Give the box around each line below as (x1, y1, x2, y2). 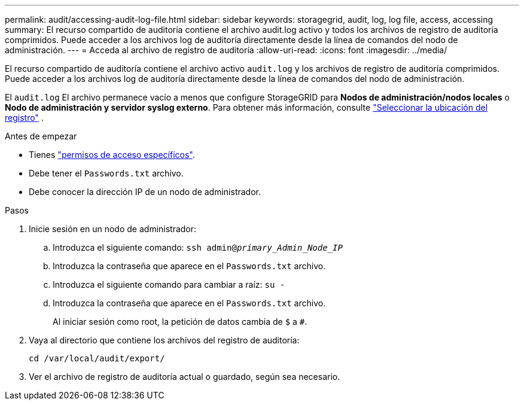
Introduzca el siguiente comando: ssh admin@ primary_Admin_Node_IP (53, 242, 343, 252)
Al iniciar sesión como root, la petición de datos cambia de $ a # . (53, 316, 307, 327)
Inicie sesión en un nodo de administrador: (29, 224, 197, 234)
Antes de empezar (5, 131, 77, 141)
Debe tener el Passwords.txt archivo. (29, 168, 184, 178)
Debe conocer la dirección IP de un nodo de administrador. (29, 187, 261, 197)
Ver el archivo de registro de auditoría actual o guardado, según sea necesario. (29, 371, 340, 382)
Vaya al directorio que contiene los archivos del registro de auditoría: (29, 335, 300, 345)
